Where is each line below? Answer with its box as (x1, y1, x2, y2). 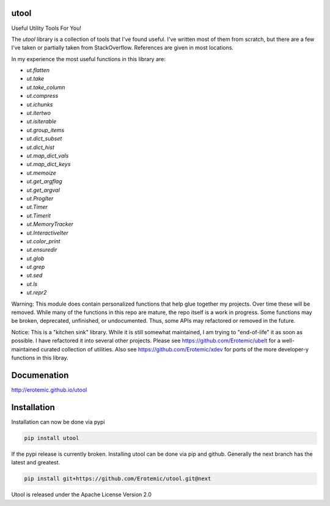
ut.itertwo (26, 109, 51, 117)
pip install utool (24, 435, 79, 441)
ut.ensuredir (26, 246, 57, 254)
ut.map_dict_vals (26, 152, 69, 159)
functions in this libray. (11, 354, 68, 361)
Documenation (11, 370, 69, 380)
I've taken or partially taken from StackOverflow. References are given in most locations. (11, 44, 234, 51)
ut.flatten (26, 67, 50, 74)
